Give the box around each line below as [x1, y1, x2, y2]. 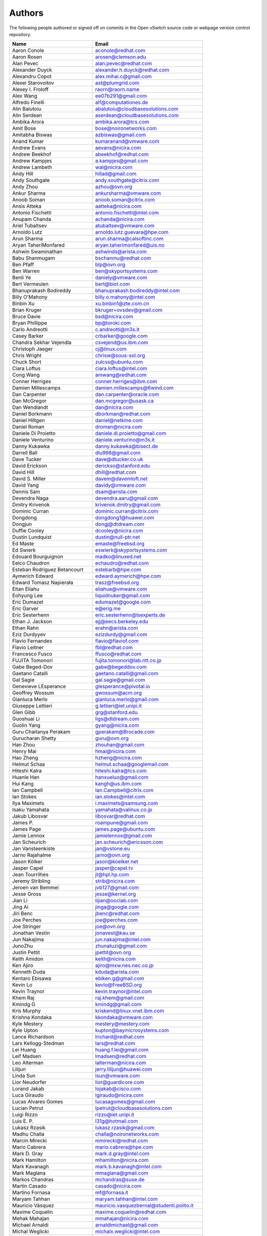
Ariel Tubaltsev [12, 222, 47, 229]
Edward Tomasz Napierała [12, 579, 74, 586]
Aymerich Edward [12, 573, 54, 579]
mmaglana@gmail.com [95, 1170, 148, 1177]
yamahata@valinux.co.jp [95, 806, 153, 813]
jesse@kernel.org [95, 890, 136, 897]
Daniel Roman [12, 423, 44, 430]
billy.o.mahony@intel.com [95, 294, 155, 301]
